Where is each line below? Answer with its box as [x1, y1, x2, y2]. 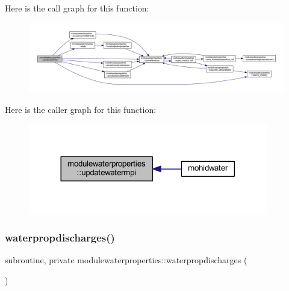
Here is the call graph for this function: [5, 2, 149, 14]
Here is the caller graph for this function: [5, 103, 157, 116]
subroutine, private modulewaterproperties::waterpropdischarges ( [5, 253, 247, 266]
